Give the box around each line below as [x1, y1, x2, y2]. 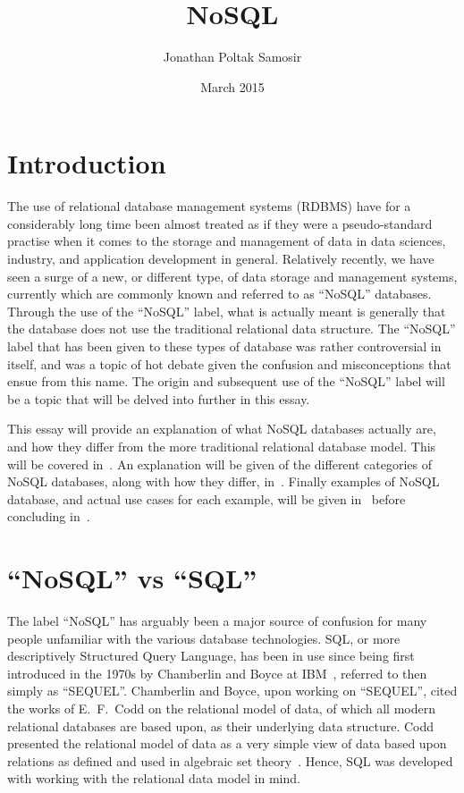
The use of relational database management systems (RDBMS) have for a [7, 197, 411, 215]
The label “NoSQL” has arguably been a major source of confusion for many [7, 612, 427, 630]
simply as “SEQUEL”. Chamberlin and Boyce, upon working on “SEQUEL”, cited [7, 681, 458, 700]
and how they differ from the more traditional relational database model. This [7, 436, 436, 455]
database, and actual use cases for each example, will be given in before [7, 489, 406, 508]
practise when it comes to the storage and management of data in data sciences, [7, 232, 446, 250]
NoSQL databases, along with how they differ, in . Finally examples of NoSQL [7, 472, 440, 491]
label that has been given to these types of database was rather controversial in [7, 337, 442, 355]
